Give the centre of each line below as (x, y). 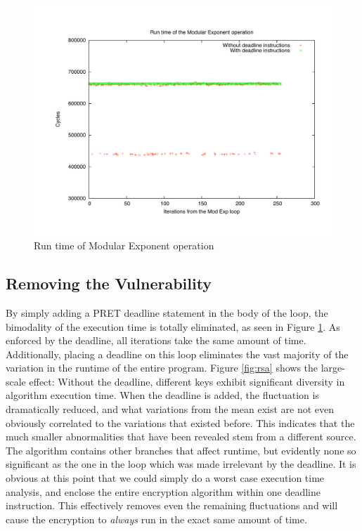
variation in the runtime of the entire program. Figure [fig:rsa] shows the (162, 368)
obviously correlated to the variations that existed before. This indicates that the (180, 422)
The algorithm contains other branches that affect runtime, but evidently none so (181, 450)
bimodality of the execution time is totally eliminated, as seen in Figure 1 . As (173, 326)
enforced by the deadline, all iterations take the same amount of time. (156, 340)
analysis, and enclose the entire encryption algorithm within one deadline (163, 491)
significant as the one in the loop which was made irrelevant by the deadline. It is (181, 464)
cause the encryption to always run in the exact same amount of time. (156, 519)
